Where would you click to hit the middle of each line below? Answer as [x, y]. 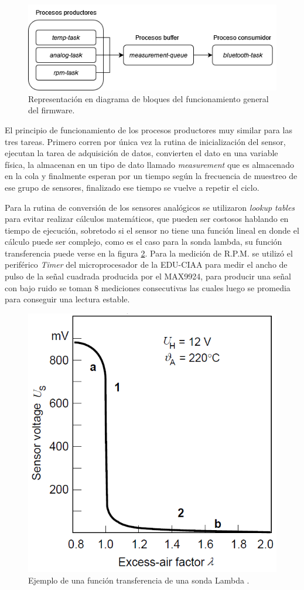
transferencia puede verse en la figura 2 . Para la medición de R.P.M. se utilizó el [149, 253]
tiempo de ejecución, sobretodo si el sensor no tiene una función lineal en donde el [152, 230]
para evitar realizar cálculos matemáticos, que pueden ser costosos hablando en [147, 219]
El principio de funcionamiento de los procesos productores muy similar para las [148, 129]
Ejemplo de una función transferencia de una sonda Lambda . [139, 580]
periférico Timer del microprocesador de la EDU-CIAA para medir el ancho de [146, 264]
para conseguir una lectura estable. [67, 299]
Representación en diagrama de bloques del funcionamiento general [148, 98]
